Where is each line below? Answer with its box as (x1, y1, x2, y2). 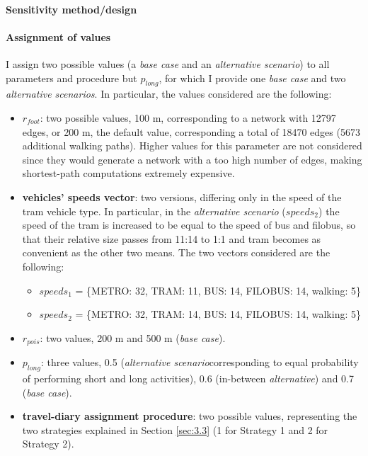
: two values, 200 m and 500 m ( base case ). (40, 330, 226, 345)
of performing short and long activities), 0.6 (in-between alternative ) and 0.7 (22, 370, 354, 385)
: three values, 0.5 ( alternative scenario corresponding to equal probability (40, 355, 359, 370)
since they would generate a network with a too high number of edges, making (22, 152, 362, 166)
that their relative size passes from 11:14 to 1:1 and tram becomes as (22, 231, 321, 246)
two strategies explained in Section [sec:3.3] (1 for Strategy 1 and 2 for (22, 422, 328, 437)
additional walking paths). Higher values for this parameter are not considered (22, 138, 362, 153)
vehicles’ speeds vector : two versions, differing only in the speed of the (22, 189, 342, 204)
